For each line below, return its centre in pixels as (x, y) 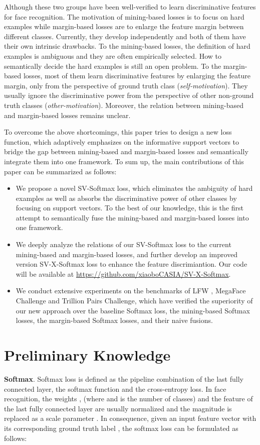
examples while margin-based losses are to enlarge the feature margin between (124, 26)
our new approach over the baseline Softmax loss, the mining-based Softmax (133, 310)
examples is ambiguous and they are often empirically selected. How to (113, 55)
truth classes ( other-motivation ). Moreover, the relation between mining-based (124, 105)
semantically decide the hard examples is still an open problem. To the (113, 66)
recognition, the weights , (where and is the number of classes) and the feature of (128, 399)
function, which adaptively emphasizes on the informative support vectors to (122, 141)
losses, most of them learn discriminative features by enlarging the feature (137, 76)
